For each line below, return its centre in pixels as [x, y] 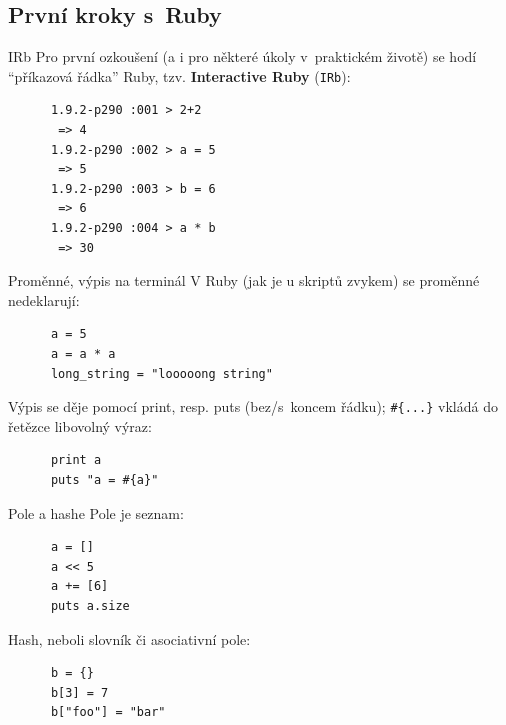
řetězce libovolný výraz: [80, 425]
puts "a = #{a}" [104, 480]
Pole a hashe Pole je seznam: [96, 512]
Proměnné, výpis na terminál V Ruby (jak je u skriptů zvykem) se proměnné [244, 280]
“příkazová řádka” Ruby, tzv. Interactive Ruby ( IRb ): [179, 75]
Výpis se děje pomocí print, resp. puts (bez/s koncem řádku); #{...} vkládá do [253, 406]
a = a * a [83, 353]
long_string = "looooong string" [161, 373]
